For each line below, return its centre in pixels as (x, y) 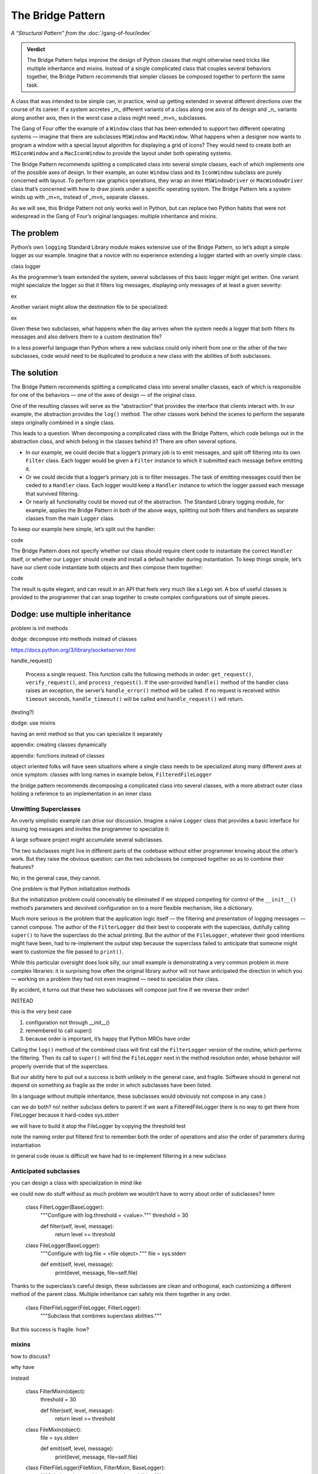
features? (22, 867)
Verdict (36, 49)
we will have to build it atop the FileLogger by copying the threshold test (98, 1126)
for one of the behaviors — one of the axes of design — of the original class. (104, 395)
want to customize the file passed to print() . (67, 952)
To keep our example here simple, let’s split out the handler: (83, 529)
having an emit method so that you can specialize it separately (87, 733)
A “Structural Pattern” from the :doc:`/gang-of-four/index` (81, 33)
